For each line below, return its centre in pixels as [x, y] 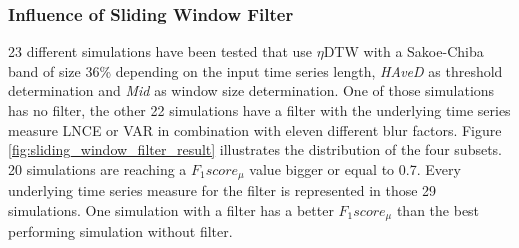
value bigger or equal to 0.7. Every [355, 168]
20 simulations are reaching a [97, 168]
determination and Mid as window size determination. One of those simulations [251, 90]
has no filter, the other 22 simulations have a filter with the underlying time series [259, 110]
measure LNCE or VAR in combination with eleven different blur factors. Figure [255, 129]
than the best [438, 209]
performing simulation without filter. [120, 231]
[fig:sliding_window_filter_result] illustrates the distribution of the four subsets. [255, 149]
